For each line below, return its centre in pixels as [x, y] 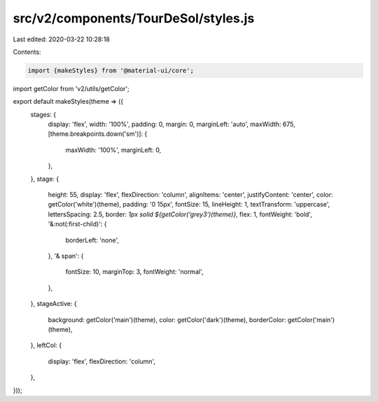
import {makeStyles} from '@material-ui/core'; [111, 70]
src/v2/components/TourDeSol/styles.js [134, 18]
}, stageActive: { [54, 304]
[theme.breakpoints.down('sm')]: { [98, 134]
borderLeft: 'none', [92, 240]
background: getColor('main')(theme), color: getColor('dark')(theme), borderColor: [167, 319]
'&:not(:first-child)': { [78, 224]
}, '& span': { [66, 256]
